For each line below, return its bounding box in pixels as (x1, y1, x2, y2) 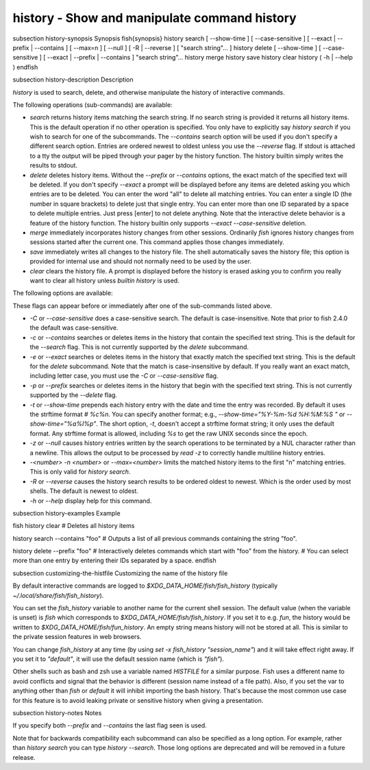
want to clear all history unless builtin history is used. (29, 276, 180, 285)
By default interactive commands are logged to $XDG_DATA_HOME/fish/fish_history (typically (12, 581, 278, 590)
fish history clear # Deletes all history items (12, 522, 135, 530)
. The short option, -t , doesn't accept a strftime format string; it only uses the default (96, 420, 335, 428)
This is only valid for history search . (29, 468, 131, 476)
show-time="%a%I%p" (29, 420, 97, 428)
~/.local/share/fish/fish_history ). (12, 591, 104, 599)
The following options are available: (12, 289, 113, 298)
